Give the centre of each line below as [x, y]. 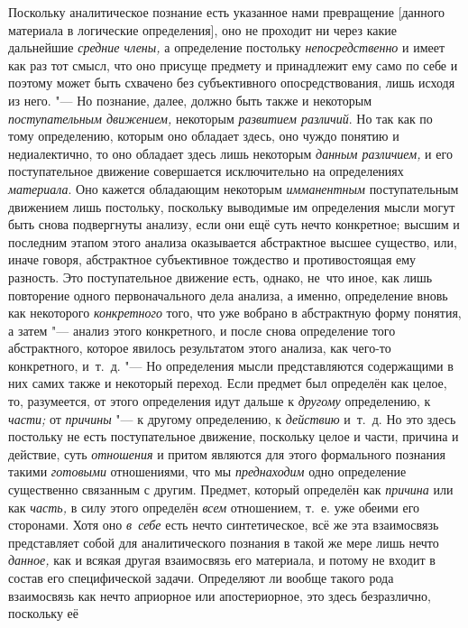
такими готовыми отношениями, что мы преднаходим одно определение [207, 471]
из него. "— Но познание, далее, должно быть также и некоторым [190, 100]
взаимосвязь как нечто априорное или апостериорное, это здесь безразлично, [220, 595]
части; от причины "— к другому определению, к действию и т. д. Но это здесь [232, 418]
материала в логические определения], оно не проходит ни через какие [202, 29]
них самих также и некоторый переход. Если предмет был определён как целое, [228, 383]
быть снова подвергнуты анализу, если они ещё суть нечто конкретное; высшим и [234, 224]
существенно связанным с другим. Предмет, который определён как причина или [231, 489]
